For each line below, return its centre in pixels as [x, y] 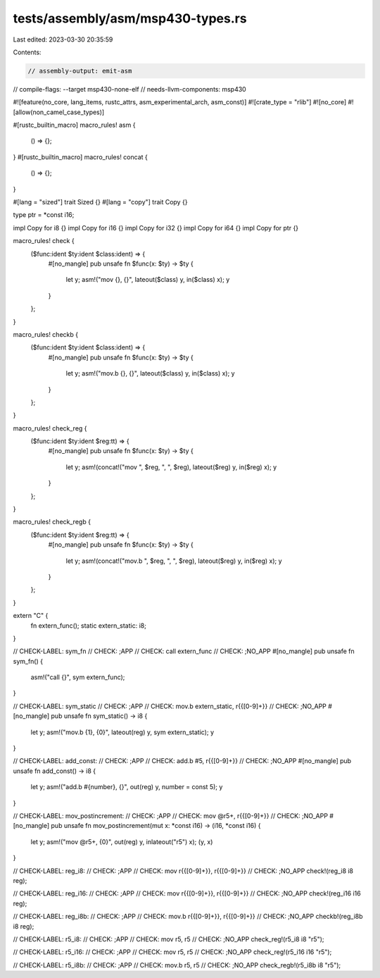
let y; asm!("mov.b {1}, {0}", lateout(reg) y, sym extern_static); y [122, 732]
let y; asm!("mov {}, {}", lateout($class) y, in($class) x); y [148, 280]
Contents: [27, 52]
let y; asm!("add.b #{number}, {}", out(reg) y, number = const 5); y [127, 787]
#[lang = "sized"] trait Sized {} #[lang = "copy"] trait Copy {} [100, 202]
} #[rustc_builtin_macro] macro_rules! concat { [80, 157]
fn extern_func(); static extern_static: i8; [89, 625]
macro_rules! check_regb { [52, 522]
